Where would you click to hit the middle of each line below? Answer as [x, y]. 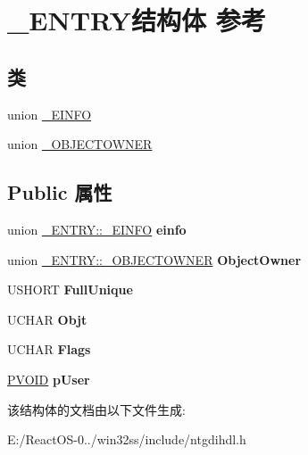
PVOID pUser [49, 379]
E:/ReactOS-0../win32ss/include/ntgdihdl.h [127, 439]
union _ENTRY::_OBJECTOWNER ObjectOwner [154, 259]
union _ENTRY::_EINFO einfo [97, 229]
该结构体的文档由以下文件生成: [96, 409]
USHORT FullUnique [70, 290]
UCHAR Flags [49, 349]
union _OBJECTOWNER [80, 144]
